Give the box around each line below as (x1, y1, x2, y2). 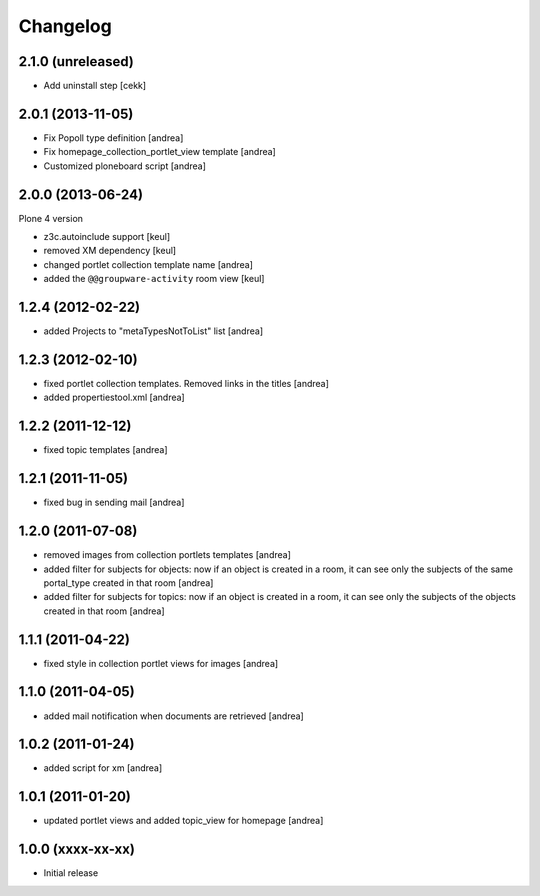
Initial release (43, 867, 99, 879)
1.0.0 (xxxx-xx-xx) (18, 841, 135, 858)
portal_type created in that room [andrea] (43, 576, 214, 589)
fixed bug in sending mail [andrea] (43, 496, 185, 509)
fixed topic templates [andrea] (43, 444, 169, 456)
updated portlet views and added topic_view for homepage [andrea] (43, 815, 324, 827)
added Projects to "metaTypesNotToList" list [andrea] (43, 325, 264, 337)
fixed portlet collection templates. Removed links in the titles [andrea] (43, 378, 330, 390)
